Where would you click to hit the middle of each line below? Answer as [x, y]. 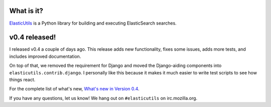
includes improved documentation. [45, 56]
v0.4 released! [33, 37]
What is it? [26, 11]
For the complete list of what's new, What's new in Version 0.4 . [75, 89]
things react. [22, 79]
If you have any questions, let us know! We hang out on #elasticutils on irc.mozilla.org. [103, 98]
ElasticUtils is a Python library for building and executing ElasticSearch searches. [93, 23]
